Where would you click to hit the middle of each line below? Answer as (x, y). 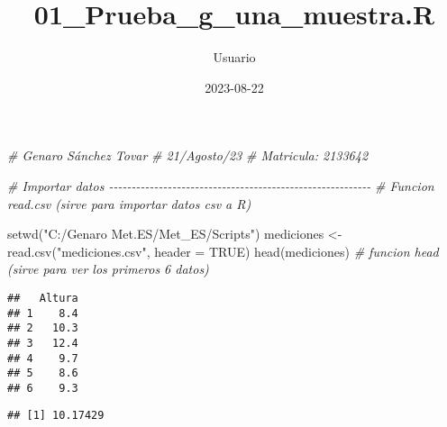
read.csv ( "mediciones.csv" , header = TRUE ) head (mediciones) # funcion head (223, 251)
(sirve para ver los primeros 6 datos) (108, 269)
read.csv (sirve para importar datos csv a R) (129, 203)
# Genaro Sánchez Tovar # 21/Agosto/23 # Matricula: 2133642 (188, 155)
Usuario (234, 57)
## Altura (43, 298)
